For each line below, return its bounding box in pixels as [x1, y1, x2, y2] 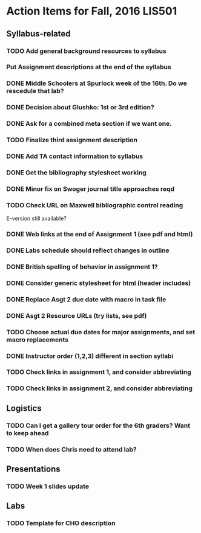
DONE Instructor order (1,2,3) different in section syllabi [6, 351, 174, 360]
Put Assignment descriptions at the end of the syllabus [6, 63, 171, 71]
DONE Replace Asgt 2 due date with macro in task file [6, 295, 166, 303]
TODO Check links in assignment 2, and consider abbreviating [6, 384, 193, 393]
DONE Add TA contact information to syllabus [6, 152, 143, 160]
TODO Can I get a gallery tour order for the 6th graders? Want [6, 421, 191, 430]
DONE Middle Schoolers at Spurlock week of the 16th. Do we [6, 79, 188, 88]
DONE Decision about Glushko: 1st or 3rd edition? [6, 103, 154, 112]
